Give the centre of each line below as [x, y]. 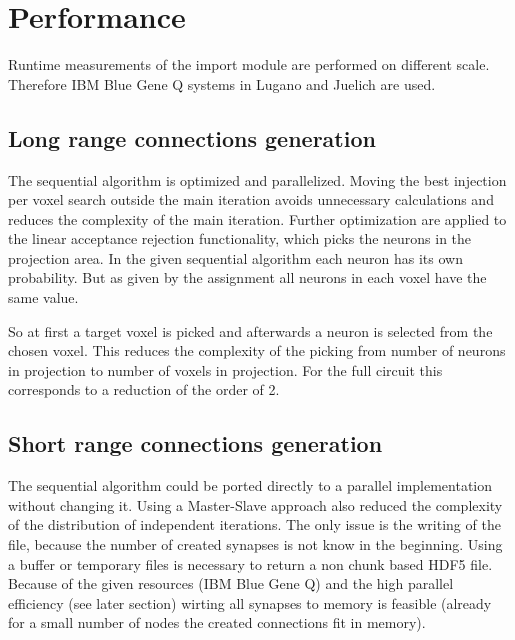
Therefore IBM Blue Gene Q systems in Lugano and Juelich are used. [222, 83]
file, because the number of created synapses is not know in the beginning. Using [255, 544]
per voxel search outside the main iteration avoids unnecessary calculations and [251, 199]
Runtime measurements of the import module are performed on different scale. [249, 64]
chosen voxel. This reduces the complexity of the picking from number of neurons [257, 350]
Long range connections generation [192, 137]
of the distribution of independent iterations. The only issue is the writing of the [254, 524]
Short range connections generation [195, 443]
